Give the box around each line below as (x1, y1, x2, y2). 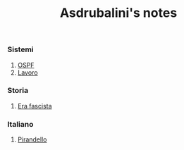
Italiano (7, 119, 34, 129)
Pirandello (17, 135, 47, 144)
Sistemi (7, 44, 34, 54)
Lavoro (17, 68, 38, 77)
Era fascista (17, 101, 52, 110)
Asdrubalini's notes (59, 5, 178, 21)
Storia (7, 86, 29, 96)
